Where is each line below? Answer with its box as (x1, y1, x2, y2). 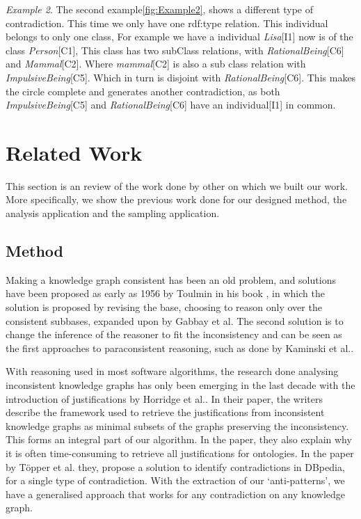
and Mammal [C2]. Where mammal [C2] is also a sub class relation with (6, 56, 306, 71)
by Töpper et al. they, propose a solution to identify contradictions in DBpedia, (6, 459, 345, 474)
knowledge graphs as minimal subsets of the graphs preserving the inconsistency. (6, 418, 349, 433)
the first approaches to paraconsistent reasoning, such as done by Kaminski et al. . (6, 340, 354, 355)
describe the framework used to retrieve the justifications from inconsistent (6, 405, 325, 420)
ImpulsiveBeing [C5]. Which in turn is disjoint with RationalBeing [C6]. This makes (6, 70, 356, 84)
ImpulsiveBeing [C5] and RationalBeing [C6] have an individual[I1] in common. (6, 97, 336, 112)
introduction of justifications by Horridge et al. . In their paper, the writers (6, 391, 323, 406)
